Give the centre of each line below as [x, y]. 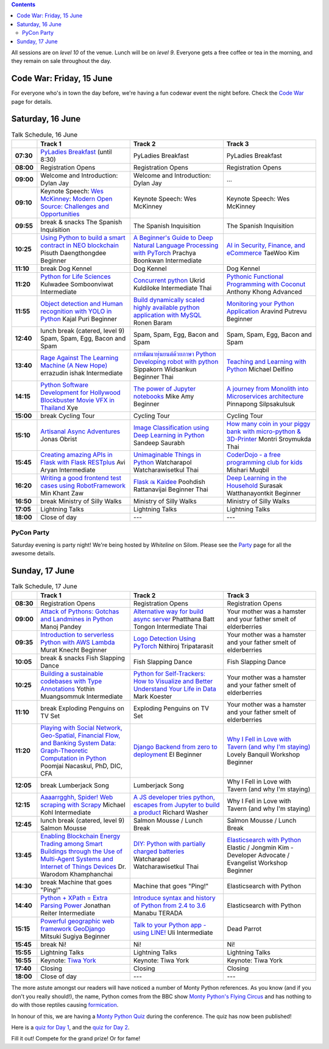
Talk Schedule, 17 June [44, 586]
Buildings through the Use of [82, 851]
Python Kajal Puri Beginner [79, 319]
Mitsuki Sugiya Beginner [75, 937]
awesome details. [33, 553]
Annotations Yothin [68, 689]
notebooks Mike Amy [164, 396]
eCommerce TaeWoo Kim [263, 253]
